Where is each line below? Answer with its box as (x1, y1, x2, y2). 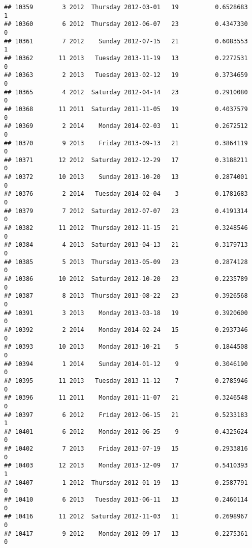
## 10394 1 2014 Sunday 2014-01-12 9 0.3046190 (4, 360, 248, 368)
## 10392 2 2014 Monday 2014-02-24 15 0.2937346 (4, 326, 248, 333)
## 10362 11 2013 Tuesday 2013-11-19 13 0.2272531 (4, 54, 248, 62)
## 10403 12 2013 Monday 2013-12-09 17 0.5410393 (4, 462, 248, 469)
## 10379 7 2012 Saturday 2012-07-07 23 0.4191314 (4, 207, 248, 215)
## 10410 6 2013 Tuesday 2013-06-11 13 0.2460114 (4, 496, 248, 504)
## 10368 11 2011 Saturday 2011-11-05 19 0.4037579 (4, 105, 248, 113)
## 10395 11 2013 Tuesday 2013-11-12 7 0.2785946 (4, 377, 248, 384)
